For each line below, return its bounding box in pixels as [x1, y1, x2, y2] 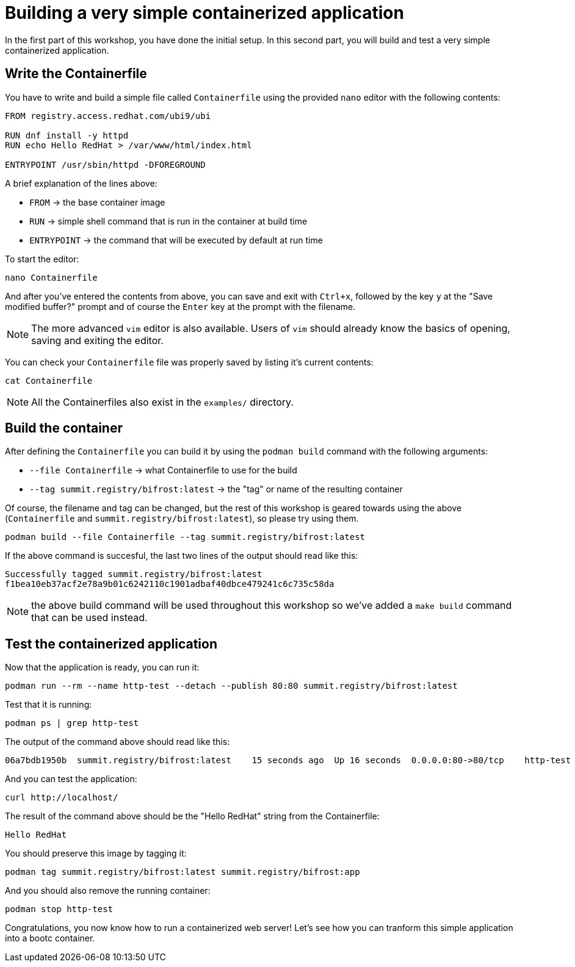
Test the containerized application [5, 636, 217, 652]
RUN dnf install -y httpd [5, 130, 129, 140]
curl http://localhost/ [5, 793, 118, 803]
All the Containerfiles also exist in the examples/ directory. [31, 395, 294, 408]
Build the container [5, 420, 123, 436]
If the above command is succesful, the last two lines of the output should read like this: [5, 550, 358, 561]
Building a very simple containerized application [5, 2, 404, 23]
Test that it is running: [5, 699, 92, 710]
